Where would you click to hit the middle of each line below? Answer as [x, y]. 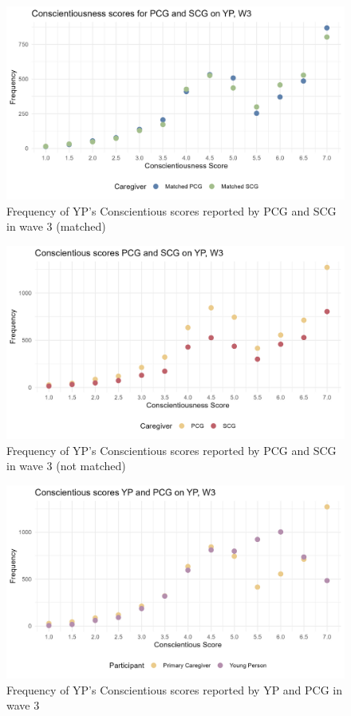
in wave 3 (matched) [56, 226]
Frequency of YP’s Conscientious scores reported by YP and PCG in [175, 689]
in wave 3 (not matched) [66, 466]
